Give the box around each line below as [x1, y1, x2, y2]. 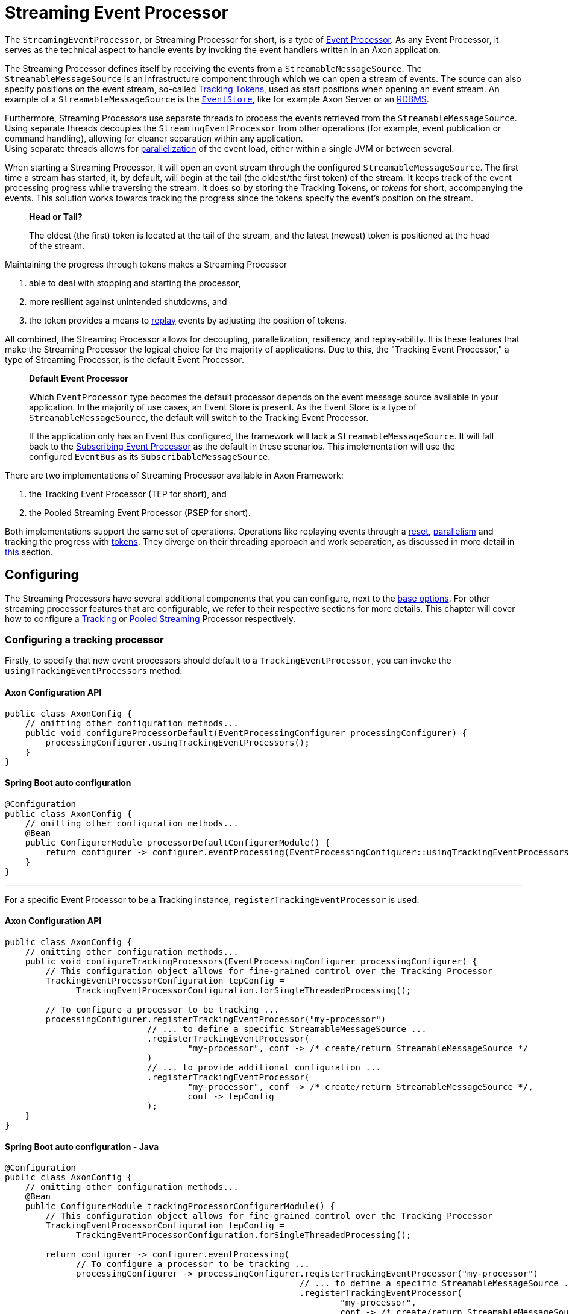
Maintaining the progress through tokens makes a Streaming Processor [5, 259, 288, 269]
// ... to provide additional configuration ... [147, 1063, 381, 1072]
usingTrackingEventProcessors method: [5, 665, 183, 676]
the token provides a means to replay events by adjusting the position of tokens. [29, 315, 347, 325]
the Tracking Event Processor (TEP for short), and [29, 488, 227, 499]
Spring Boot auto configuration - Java [5, 1141, 159, 1152]
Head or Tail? [29, 211, 83, 222]
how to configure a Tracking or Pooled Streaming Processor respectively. [5, 613, 296, 624]
